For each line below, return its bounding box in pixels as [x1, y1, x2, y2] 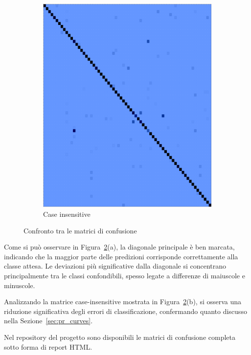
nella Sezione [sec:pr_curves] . [4, 315, 93, 326]
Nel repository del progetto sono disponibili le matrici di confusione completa [4, 332, 235, 342]
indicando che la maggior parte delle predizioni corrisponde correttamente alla [4, 251, 238, 261]
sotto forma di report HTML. [4, 341, 92, 352]
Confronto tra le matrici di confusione [23, 225, 137, 235]
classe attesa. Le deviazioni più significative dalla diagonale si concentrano [4, 261, 227, 271]
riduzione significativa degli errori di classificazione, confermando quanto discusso [4, 306, 247, 316]
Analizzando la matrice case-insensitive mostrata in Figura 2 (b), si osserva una [4, 296, 242, 307]
